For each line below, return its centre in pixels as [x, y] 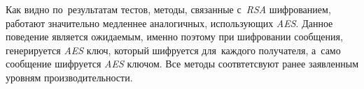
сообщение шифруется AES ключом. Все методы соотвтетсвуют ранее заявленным [182, 64]
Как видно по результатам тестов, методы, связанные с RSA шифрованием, [168, 9]
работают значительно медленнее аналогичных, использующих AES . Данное [169, 23]
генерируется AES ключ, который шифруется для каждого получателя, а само [173, 50]
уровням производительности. [69, 77]
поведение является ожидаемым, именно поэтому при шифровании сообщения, [174, 37]
